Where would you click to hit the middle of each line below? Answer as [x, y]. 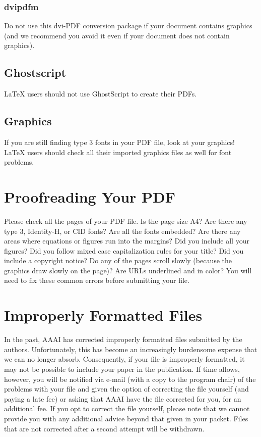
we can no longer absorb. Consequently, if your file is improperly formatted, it [124, 359]
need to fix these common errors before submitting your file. [97, 280]
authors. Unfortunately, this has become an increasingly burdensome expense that [131, 349]
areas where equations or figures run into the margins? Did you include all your [127, 241]
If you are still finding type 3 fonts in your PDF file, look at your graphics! [119, 142]
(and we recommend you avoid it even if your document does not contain [117, 35]
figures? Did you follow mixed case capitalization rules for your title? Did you [124, 250]
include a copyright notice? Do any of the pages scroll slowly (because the [118, 260]
